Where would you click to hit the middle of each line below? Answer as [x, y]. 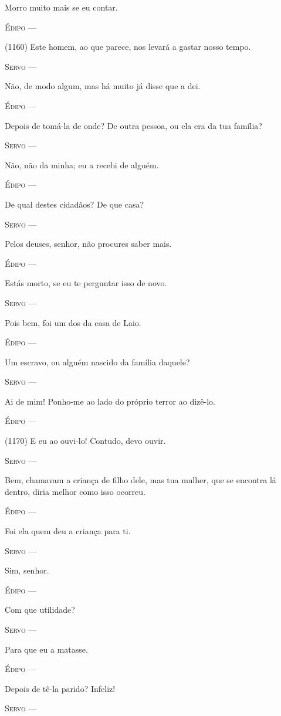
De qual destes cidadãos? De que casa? [75, 204]
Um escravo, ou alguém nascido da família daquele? [97, 362]
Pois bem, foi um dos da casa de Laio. [73, 322]
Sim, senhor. [27, 570]
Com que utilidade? [40, 610]
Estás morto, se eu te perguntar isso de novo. [86, 283]
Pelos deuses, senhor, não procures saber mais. [88, 244]
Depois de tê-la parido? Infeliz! [60, 688]
